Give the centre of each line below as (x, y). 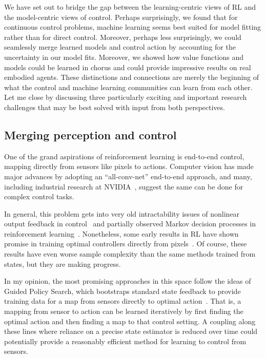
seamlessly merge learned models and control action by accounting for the (120, 47)
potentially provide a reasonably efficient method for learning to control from (125, 341)
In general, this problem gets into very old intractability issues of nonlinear (122, 213)
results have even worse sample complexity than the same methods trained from (130, 254)
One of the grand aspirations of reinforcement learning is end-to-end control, (124, 156)
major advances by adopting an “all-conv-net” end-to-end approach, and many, (128, 176)
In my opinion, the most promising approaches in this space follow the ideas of (128, 281)
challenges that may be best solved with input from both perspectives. (115, 107)
